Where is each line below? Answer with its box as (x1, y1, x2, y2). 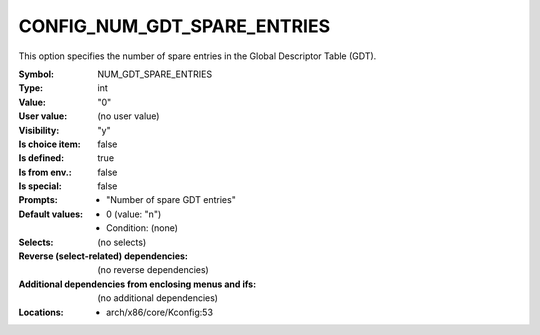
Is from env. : (18, 166, 72, 178)
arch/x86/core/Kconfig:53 (106, 306, 214, 318)
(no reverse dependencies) (97, 264, 209, 276)
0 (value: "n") (106, 208, 162, 220)
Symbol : (18, 68, 55, 80)
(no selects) (97, 236, 147, 248)
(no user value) (97, 110, 160, 122)
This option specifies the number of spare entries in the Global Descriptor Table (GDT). (18, 50, 377, 62)
